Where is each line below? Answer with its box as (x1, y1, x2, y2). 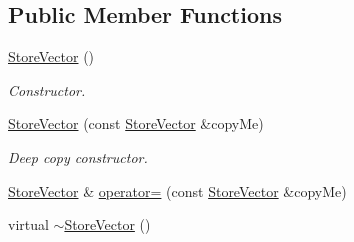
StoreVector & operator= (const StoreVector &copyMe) (8, 180, 347, 201)
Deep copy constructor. (8, 146, 148, 167)
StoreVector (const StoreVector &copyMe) (8, 113, 264, 134)
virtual (8, 214, 49, 235)
